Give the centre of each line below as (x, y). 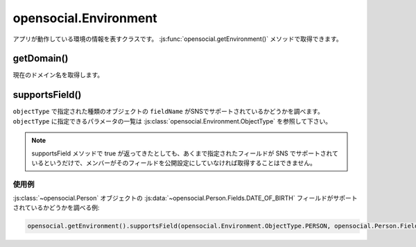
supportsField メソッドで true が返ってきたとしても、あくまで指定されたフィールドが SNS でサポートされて (185, 153)
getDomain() (41, 59)
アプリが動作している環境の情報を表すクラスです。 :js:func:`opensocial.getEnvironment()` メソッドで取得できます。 (177, 39)
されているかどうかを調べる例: (56, 207)
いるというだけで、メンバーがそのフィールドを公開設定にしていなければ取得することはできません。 (174, 162)
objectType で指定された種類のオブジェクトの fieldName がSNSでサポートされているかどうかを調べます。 (168, 112)
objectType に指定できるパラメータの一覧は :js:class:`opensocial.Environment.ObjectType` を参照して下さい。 (172, 121)
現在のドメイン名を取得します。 (58, 75)
